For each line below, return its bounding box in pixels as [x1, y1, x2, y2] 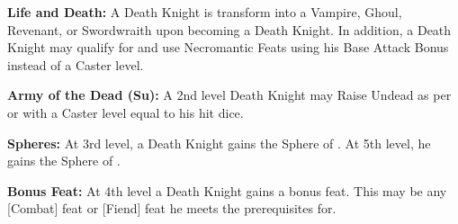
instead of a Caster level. [7, 55, 144, 74]
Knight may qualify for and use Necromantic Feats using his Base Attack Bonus [7, 38, 449, 57]
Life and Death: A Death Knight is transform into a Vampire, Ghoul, [7, 3, 402, 21]
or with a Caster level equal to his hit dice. [7, 103, 244, 121]
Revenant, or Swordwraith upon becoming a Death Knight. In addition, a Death [7, 20, 452, 39]
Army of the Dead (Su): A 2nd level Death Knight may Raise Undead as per [7, 85, 452, 104]
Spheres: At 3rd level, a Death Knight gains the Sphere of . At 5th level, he [7, 133, 431, 152]
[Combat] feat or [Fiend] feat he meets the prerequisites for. [7, 199, 337, 218]
